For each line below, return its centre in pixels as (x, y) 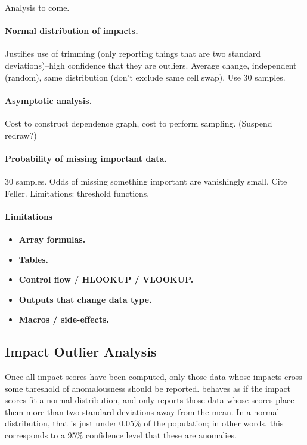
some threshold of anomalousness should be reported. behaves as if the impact (148, 388)
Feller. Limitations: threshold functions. (77, 193)
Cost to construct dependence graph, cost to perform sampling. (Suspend (139, 123)
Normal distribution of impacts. (72, 31)
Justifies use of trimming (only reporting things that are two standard (133, 53)
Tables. (34, 259)
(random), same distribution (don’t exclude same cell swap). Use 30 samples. (145, 77)
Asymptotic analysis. (49, 100)
